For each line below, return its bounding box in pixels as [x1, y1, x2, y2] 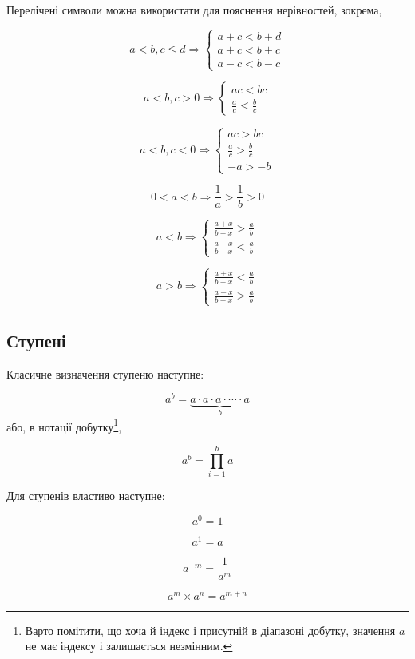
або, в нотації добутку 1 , [6, 415, 122, 435]
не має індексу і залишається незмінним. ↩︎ [25, 637, 233, 654]
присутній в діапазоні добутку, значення [200, 621, 396, 638]
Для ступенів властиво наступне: [6, 487, 165, 503]
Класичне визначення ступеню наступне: [6, 365, 204, 382]
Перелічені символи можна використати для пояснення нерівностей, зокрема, [6, 2, 382, 18]
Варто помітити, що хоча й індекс [25, 621, 190, 638]
